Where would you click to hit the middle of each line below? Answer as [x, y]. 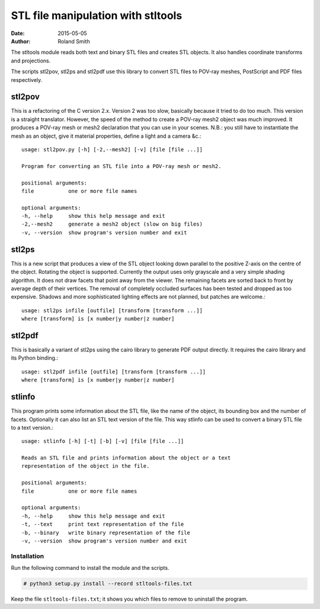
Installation [28, 556]
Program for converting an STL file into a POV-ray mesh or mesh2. [121, 166]
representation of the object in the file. [86, 466]
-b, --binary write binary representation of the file [106, 532]
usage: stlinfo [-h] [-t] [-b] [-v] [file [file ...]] [103, 441]
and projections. [31, 61]
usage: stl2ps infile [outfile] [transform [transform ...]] [112, 310]
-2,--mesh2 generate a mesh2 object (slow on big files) [112, 224]
